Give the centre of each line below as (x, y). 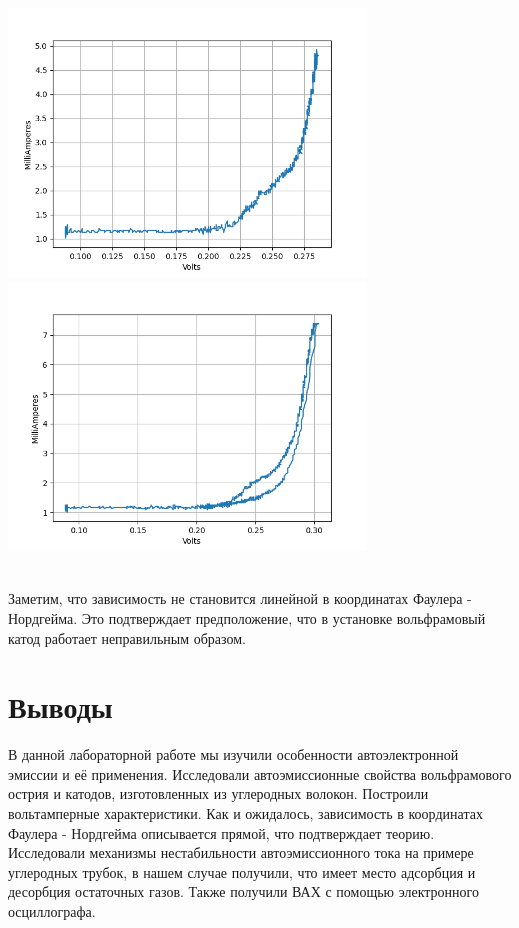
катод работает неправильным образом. (127, 637)
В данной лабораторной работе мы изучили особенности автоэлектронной (233, 754)
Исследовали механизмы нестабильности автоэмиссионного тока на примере (241, 852)
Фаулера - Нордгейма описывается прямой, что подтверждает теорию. (221, 832)
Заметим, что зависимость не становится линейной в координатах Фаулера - (240, 598)
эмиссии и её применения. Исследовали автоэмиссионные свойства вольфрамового (260, 773)
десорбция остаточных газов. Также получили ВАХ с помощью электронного (243, 891)
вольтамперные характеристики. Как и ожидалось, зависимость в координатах (245, 813)
